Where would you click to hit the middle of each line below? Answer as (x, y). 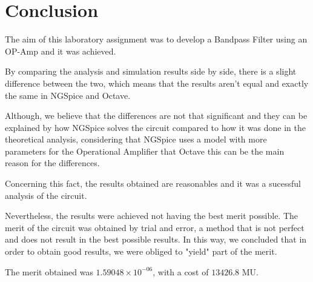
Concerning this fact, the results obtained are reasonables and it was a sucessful (153, 183)
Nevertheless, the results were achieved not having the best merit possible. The (152, 216)
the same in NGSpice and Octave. (68, 95)
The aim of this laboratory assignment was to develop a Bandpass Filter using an (156, 39)
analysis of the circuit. (46, 195)
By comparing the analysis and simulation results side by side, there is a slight (151, 71)
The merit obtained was (49, 271)
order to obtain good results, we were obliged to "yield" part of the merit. (141, 251)
